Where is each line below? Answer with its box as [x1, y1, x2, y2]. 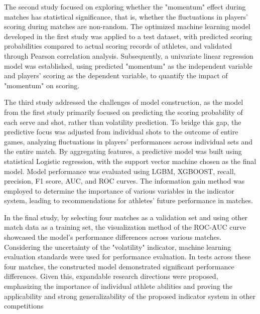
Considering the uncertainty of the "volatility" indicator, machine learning [4, 241, 231, 252]
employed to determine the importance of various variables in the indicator [4, 185, 234, 196]
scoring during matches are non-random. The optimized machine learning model [4, 21, 250, 32]
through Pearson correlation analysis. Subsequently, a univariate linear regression [4, 50, 253, 61]
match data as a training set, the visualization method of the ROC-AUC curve [4, 222, 246, 232]
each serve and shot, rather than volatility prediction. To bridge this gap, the [4, 116, 241, 127]
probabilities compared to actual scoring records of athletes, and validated [4, 41, 232, 51]
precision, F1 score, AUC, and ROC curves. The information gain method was [4, 176, 245, 186]
